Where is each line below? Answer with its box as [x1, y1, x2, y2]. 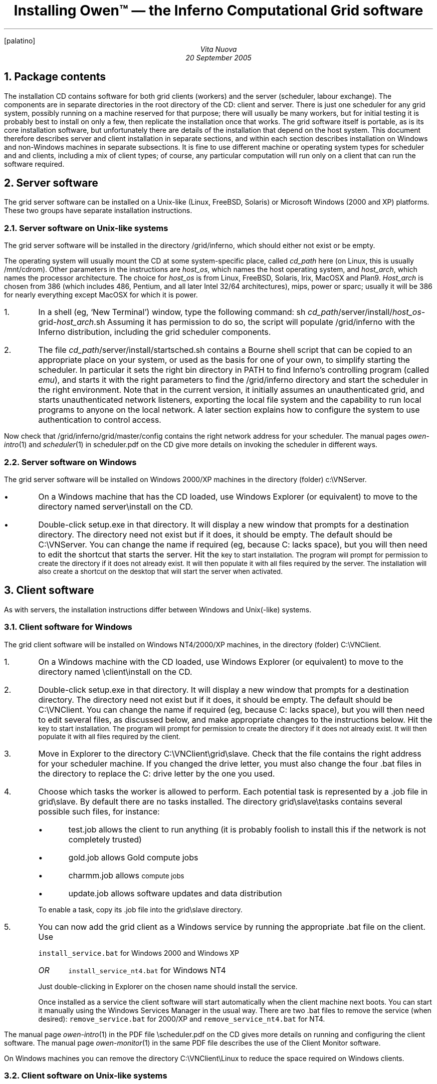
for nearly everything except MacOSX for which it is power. [4, 290, 198, 299]
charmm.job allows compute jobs [68, 870, 185, 880]
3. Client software [4, 584, 94, 597]
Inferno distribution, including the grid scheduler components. [38, 327, 271, 337]
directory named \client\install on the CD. [38, 666, 193, 677]
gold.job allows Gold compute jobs [68, 852, 199, 862]
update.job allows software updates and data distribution [68, 888, 282, 898]
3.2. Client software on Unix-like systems [4, 1070, 168, 1081]
